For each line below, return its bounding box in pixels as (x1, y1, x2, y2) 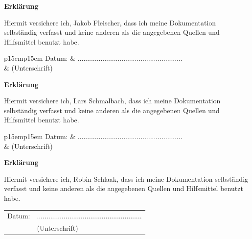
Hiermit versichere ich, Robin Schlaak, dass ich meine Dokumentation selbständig (4, 173, 249, 184)
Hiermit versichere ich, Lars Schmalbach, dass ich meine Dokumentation (4, 96, 221, 106)
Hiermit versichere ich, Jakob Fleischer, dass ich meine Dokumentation (4, 17, 216, 27)
